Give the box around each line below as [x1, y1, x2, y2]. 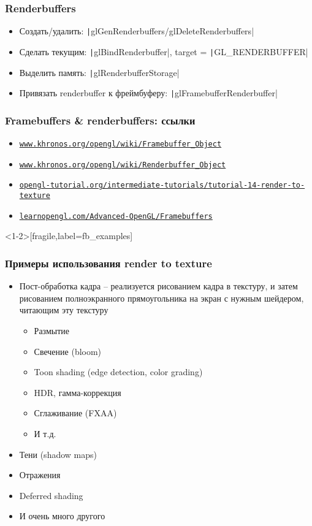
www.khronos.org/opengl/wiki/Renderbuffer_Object [19, 160, 226, 169]
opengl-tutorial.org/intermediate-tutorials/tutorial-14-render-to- [19, 181, 305, 190]
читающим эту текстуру [19, 303, 108, 316]
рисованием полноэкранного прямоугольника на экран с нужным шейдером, [19, 291, 304, 304]
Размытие [34, 324, 70, 337]
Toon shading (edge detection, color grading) [34, 365, 203, 378]
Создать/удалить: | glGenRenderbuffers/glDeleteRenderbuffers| [19, 25, 254, 37]
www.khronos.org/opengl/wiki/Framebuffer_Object [19, 140, 222, 149]
